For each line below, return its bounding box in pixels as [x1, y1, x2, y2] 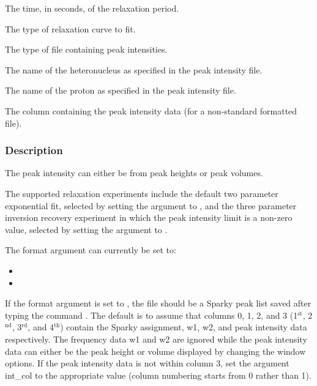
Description [5, 143, 63, 158]
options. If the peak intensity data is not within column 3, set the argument [5, 357, 289, 369]
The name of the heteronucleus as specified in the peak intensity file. [5, 63, 263, 76]
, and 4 [28, 321, 54, 333]
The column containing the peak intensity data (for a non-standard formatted [5, 104, 297, 117]
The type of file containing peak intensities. [5, 43, 168, 56]
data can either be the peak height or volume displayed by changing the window [5, 344, 306, 357]
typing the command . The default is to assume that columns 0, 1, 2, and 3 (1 [5, 308, 298, 321]
